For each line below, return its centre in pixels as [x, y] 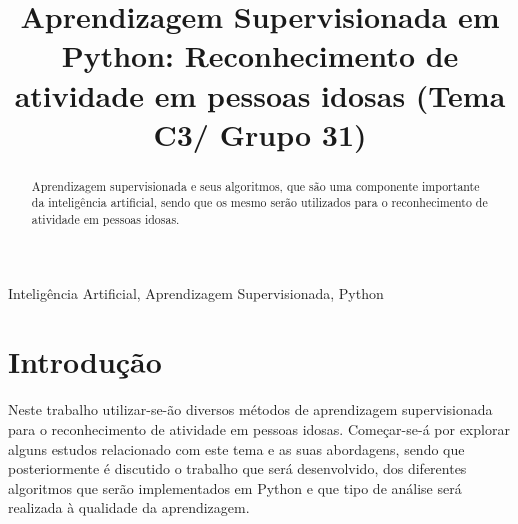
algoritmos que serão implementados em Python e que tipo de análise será [235, 487]
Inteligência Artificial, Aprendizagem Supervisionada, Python [196, 292]
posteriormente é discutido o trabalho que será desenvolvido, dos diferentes [237, 468]
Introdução [85, 361]
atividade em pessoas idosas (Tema [260, 94]
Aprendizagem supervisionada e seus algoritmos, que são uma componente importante [255, 185]
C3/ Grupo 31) [260, 133]
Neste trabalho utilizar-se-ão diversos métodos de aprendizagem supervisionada [250, 409]
